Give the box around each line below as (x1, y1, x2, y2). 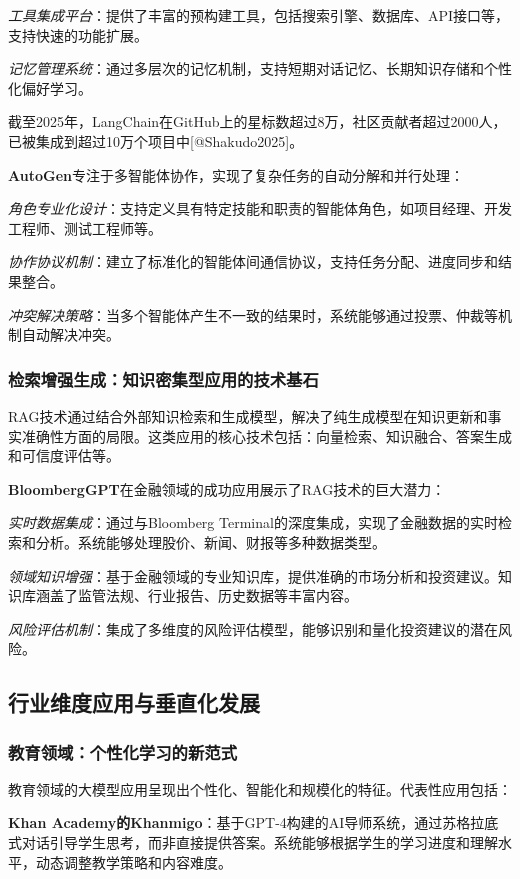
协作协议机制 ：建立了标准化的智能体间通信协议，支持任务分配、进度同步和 (8, 251, 498, 272)
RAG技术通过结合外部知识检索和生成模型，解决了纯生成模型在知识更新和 (8, 405, 488, 426)
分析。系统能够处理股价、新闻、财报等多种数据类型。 (35, 531, 386, 552)
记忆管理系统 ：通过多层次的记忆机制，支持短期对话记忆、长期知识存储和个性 (8, 58, 512, 79)
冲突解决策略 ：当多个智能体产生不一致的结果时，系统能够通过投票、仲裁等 (8, 304, 498, 325)
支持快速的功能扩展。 (8, 24, 148, 45)
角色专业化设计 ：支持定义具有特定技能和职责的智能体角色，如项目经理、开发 (8, 198, 512, 219)
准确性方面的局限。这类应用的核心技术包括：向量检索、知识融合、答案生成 (21, 425, 512, 446)
